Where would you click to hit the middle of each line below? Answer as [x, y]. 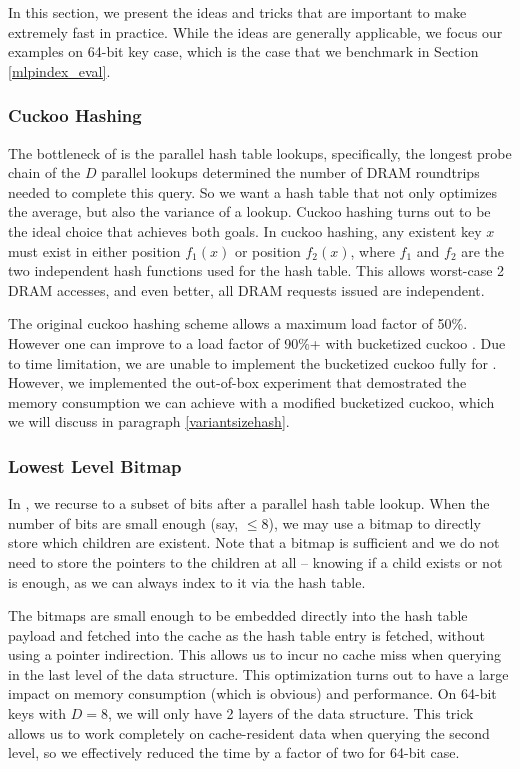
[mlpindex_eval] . [59, 70]
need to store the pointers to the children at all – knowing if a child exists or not [255, 561]
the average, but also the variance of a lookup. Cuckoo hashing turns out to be [249, 211]
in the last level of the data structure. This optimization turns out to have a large [258, 673]
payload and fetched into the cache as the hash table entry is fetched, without [247, 634]
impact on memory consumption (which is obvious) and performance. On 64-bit [252, 693]
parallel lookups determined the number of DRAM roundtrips [290, 172]
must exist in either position [94, 250]
